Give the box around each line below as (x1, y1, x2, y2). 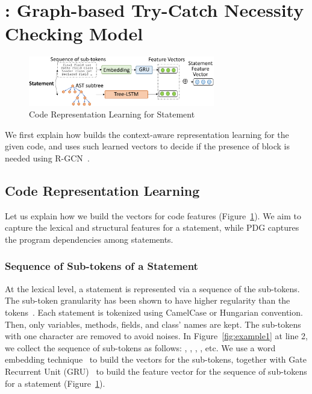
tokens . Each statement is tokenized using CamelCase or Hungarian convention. (5, 305, 303, 318)
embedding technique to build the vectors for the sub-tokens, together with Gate (5, 353, 307, 366)
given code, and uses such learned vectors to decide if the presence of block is (5, 140, 290, 152)
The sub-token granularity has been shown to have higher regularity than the (5, 294, 290, 307)
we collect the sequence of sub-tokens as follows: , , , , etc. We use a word (5, 341, 276, 354)
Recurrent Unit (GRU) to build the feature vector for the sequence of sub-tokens (5, 364, 307, 377)
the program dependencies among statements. (5, 233, 173, 245)
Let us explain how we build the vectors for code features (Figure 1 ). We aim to (5, 209, 301, 222)
